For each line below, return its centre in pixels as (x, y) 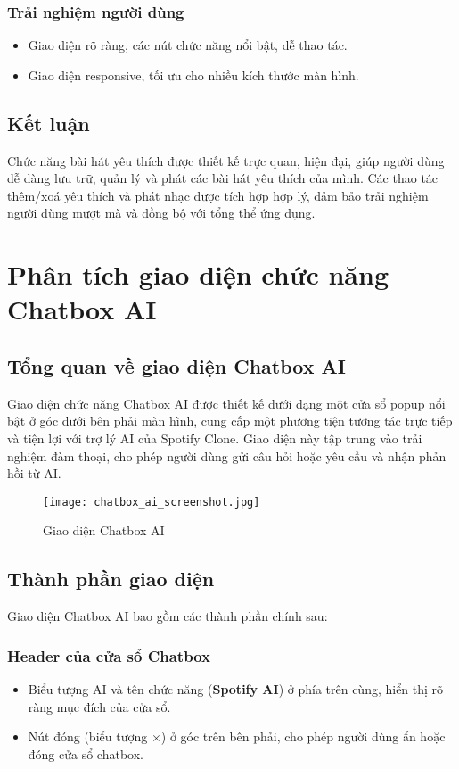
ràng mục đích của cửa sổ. (99, 706)
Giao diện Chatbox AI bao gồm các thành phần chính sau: (168, 616)
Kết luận (49, 123)
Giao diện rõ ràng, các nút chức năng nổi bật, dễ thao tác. (188, 45)
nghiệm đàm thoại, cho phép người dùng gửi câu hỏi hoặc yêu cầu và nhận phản (227, 455)
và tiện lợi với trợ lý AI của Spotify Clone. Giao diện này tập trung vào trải (215, 438)
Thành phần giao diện (111, 579)
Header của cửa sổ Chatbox (109, 655)
